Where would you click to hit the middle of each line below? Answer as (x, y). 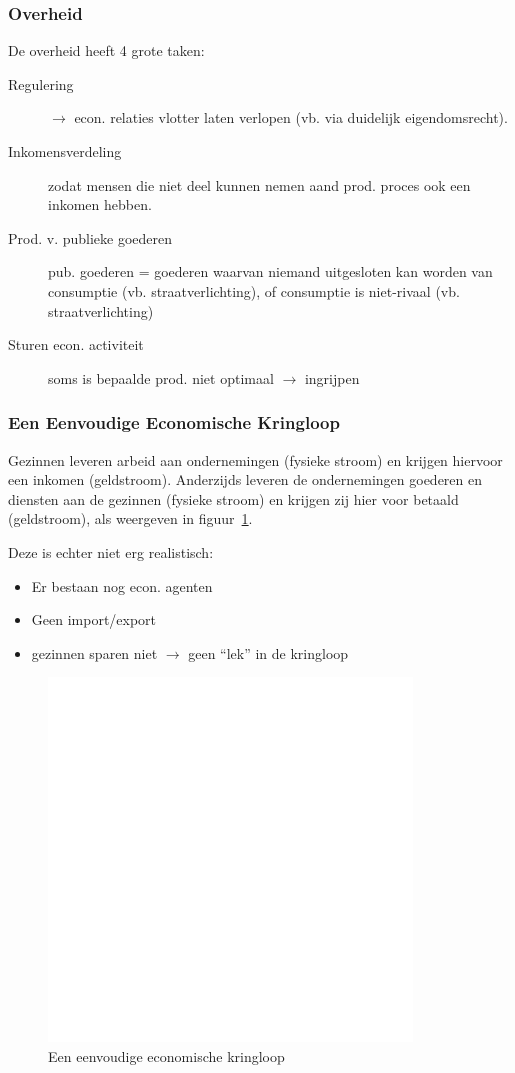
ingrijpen (332, 377)
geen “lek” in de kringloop (268, 652)
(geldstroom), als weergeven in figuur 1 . (130, 518)
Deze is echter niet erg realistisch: (111, 551)
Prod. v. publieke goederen (90, 237)
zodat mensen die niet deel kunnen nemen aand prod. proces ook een (259, 184)
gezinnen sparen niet (94, 652)
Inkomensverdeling (65, 151)
